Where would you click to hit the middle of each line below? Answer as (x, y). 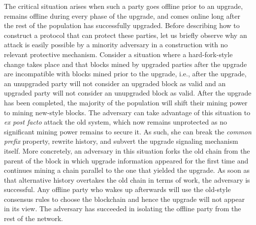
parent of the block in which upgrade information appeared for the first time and (126, 160)
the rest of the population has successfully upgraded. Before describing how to (122, 25)
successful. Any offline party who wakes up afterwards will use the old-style (117, 189)
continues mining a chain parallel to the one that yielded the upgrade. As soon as (127, 170)
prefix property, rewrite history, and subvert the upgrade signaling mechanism (121, 141)
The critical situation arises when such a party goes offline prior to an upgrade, (124, 6)
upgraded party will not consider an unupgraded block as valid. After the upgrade (128, 93)
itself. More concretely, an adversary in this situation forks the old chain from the (127, 150)
